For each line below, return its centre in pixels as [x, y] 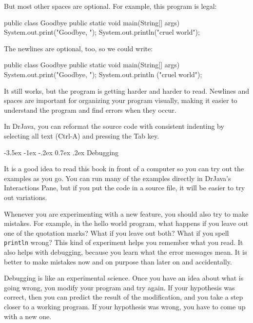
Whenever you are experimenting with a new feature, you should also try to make [126, 213]
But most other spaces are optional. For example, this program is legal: [110, 6]
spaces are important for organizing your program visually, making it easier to [121, 100]
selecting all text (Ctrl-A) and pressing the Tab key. [82, 135]
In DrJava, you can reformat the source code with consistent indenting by [114, 126]
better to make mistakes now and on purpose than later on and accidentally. [118, 261]
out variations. [26, 197]
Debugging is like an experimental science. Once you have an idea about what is [124, 278]
